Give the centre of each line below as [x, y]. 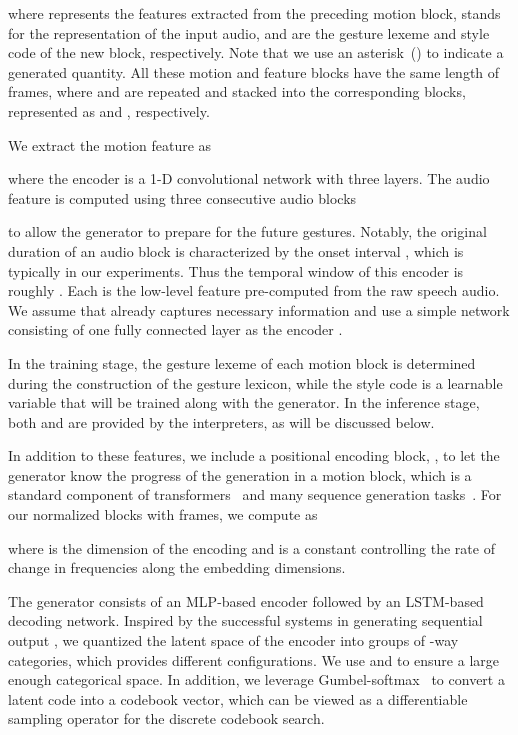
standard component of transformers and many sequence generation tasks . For [255, 494]
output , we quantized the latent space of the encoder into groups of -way [233, 640]
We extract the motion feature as [110, 144]
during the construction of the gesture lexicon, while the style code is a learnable [255, 382]
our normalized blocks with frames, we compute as [163, 514]
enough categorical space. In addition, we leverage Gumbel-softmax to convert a [256, 679]
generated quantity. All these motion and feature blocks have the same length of [254, 71]
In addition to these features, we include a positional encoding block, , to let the [254, 455]
